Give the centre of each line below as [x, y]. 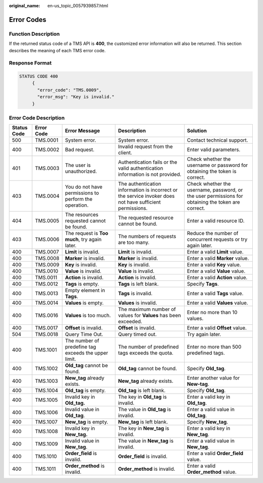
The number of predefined [148, 347]
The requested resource [146, 218]
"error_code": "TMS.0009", [69, 90]
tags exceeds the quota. [146, 353]
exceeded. [130, 321]
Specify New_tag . [207, 422]
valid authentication [141, 168]
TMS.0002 [47, 150]
